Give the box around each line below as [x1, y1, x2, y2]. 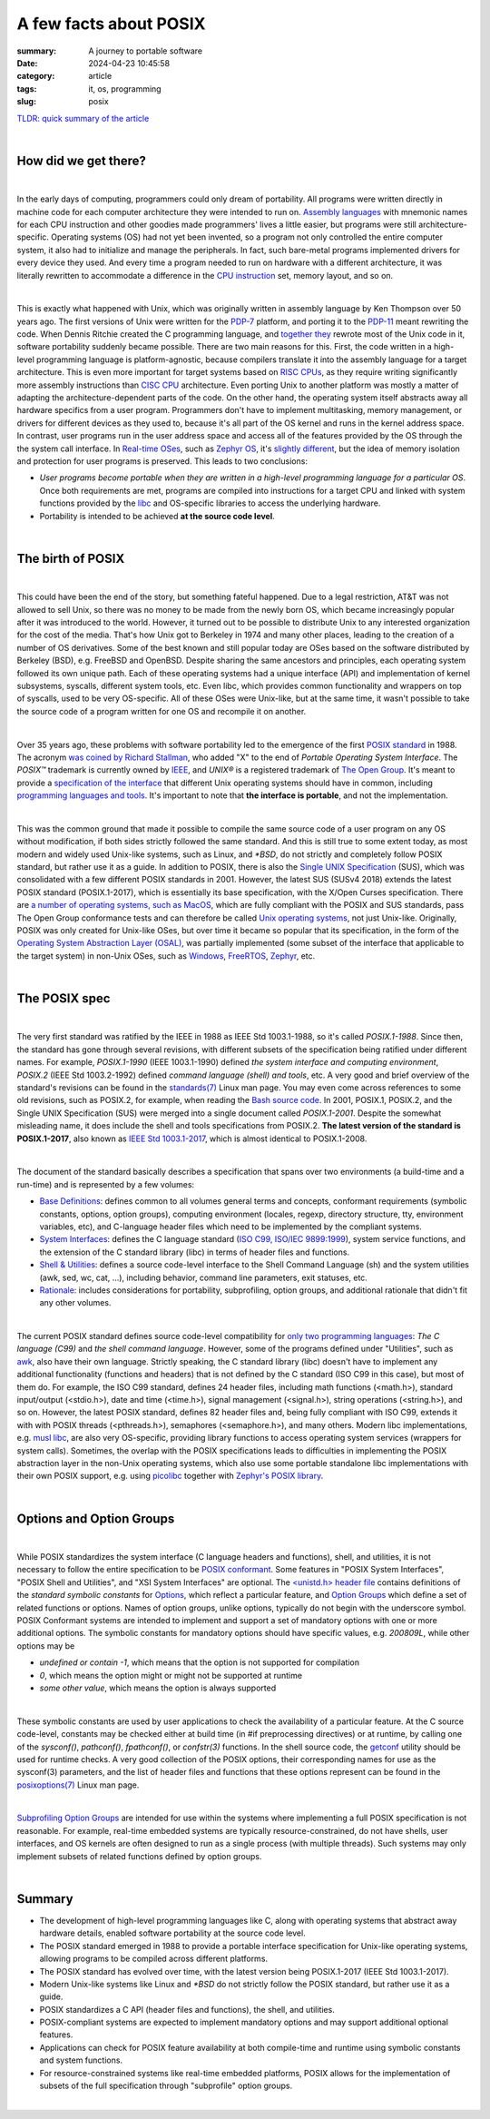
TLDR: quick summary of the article [16, 113, 150, 123]
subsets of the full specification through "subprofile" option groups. [39, 2080, 293, 2092]
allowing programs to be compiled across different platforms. [39, 1953, 268, 1965]
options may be [16, 1640, 75, 1651]
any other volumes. [39, 1297, 112, 1308]
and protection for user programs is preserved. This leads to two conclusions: [16, 456, 309, 467]
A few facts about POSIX [16, 14, 206, 34]
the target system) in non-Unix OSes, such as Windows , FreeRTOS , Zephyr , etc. [16, 950, 316, 961]
